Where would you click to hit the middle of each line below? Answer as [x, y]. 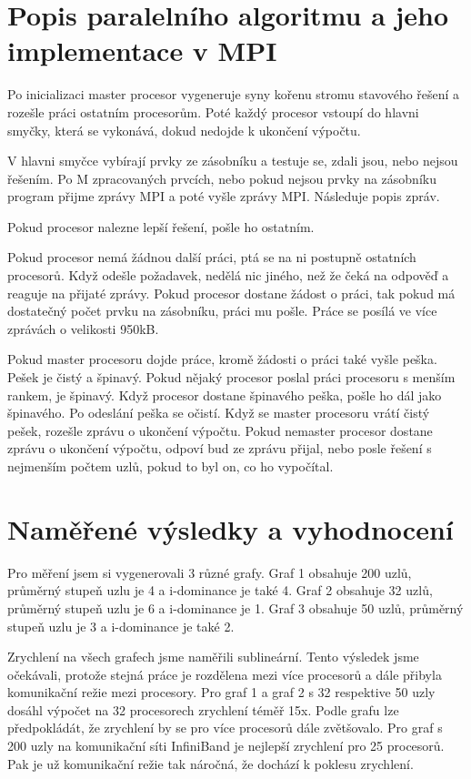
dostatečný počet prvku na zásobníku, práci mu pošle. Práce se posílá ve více [222, 311]
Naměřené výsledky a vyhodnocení [230, 528]
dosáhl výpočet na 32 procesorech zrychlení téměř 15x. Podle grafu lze [203, 709]
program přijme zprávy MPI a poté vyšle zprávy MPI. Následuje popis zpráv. [224, 196]
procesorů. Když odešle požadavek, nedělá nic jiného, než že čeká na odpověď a [228, 275]
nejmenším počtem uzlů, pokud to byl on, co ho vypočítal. [170, 466]
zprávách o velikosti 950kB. [83, 328]
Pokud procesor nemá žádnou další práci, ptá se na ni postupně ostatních [212, 257]
